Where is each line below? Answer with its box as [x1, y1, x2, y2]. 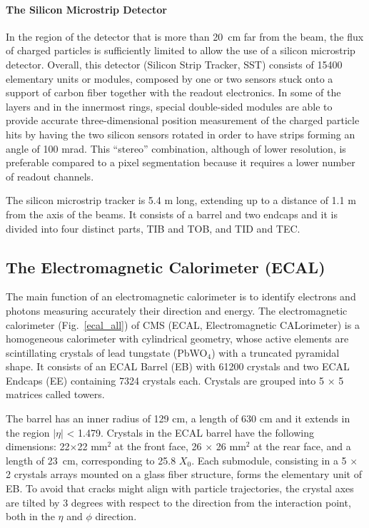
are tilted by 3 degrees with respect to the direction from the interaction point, [6, 494, 351, 509]
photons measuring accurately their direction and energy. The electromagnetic [6, 303, 348, 318]
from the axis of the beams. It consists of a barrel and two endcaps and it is [6, 206, 338, 221]
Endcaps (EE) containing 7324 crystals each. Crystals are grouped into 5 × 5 [6, 372, 344, 387]
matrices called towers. [6, 387, 105, 402]
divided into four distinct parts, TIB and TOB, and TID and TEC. [6, 220, 300, 235]
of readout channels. [6, 168, 94, 183]
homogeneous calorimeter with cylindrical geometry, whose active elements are [6, 331, 349, 346]
